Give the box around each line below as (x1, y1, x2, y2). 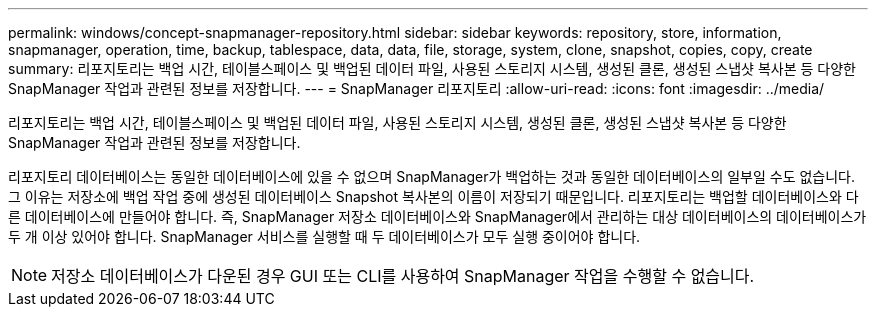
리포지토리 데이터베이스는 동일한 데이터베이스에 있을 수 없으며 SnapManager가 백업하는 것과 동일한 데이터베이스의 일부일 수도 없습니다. (8, 168, 856, 185)
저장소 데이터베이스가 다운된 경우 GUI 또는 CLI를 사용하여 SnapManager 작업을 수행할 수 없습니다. (51, 266, 755, 286)
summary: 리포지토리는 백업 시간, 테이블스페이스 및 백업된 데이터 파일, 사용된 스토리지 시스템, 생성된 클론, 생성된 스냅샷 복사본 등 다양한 (8, 60, 856, 77)
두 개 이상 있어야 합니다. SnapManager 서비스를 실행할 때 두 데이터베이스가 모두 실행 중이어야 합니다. (8, 228, 641, 245)
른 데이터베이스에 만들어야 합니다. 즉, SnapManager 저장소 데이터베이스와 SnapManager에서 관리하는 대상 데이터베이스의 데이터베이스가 (8, 208, 867, 225)
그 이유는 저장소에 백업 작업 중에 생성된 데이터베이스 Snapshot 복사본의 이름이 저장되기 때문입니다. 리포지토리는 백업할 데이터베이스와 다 (8, 188, 859, 205)
